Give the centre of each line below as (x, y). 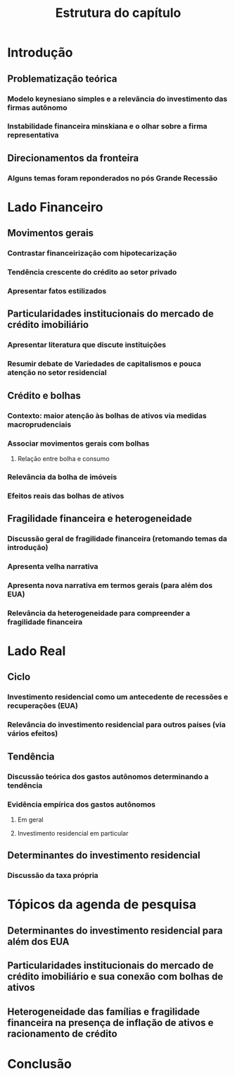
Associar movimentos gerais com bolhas (78, 444)
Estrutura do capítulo (118, 13)
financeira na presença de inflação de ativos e (110, 1023)
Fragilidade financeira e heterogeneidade (100, 519)
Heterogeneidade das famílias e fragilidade (104, 1011)
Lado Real (37, 651)
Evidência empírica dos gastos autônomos (82, 804)
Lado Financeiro (55, 207)
